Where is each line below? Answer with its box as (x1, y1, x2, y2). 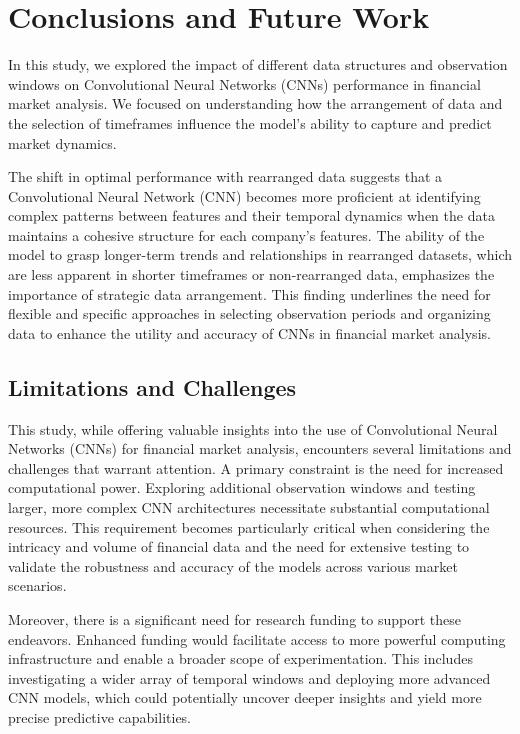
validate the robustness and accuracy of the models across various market (8, 555, 458, 576)
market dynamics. (8, 132, 117, 153)
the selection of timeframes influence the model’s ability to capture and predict (8, 112, 492, 133)
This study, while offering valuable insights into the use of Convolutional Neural (8, 418, 498, 439)
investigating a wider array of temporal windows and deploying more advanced (8, 667, 491, 688)
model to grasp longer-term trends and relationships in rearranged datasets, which (8, 244, 513, 265)
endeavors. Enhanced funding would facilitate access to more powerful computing (8, 628, 506, 649)
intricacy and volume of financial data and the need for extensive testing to (8, 536, 470, 557)
